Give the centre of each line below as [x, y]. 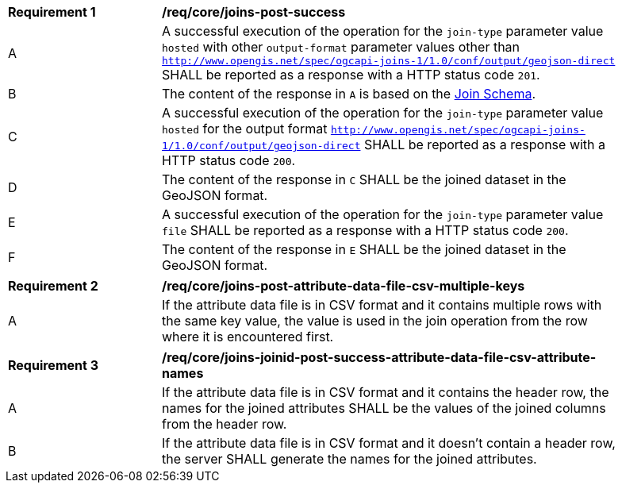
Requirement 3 [53, 365]
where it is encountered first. [248, 337]
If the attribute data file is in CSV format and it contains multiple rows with [382, 305]
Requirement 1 [52, 12]
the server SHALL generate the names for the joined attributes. [349, 459]
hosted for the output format [245, 129]
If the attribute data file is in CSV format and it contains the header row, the [386, 392]
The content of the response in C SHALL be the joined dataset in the [364, 179]
